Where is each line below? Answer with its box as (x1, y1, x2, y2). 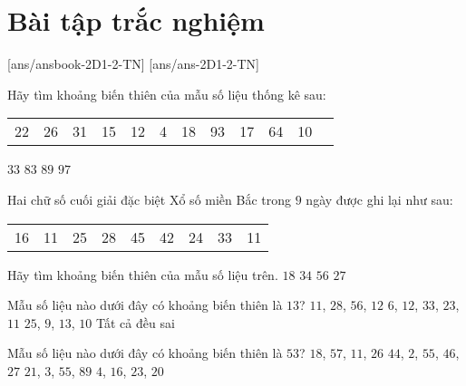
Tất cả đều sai (96, 313, 175, 332)
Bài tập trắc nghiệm (7, 2, 265, 39)
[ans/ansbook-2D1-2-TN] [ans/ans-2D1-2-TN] (7, 54, 259, 73)
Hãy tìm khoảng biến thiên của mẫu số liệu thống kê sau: (7, 84, 326, 103)
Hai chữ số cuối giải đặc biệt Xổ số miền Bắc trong (7, 189, 292, 208)
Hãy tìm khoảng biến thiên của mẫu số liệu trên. (7, 265, 278, 284)
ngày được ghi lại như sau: (306, 189, 453, 208)
